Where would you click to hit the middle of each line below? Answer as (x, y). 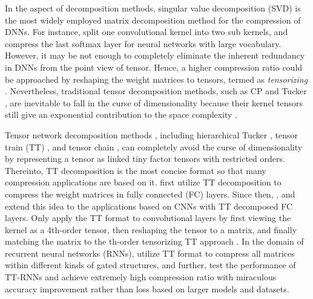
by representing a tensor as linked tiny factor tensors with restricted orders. (145, 159)
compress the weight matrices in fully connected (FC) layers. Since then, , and (150, 194)
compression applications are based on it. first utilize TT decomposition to (143, 182)
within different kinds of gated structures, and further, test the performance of (150, 265)
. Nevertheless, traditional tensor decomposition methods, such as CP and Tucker (156, 91)
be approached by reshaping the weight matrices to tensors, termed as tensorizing (156, 79)
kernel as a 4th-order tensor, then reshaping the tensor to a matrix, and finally (151, 229)
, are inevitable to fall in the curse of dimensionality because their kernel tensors (154, 102)
